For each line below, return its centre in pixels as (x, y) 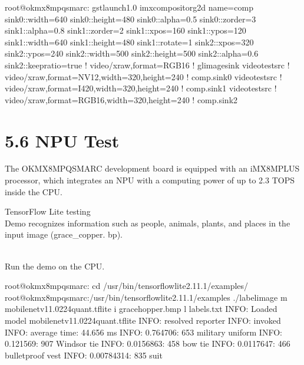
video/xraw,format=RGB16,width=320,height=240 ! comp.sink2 (121, 99)
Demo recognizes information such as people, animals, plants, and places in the (148, 223)
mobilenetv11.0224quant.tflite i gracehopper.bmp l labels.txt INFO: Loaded (141, 309)
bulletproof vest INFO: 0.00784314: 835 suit (84, 355)
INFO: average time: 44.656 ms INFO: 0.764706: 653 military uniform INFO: (143, 332)
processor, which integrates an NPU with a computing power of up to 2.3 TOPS (150, 180)
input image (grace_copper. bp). (64, 234)
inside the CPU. (34, 191)
